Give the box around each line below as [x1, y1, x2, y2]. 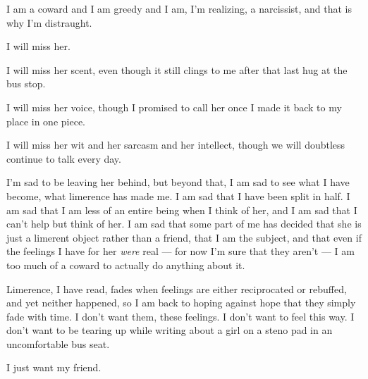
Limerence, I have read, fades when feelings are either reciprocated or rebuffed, [6, 281, 347, 296]
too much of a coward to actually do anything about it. [6, 257, 245, 272]
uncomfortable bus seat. [6, 336, 110, 351]
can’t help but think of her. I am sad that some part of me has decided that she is [6, 216, 362, 231]
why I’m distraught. [6, 15, 92, 30]
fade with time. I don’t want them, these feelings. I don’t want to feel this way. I [6, 309, 355, 323]
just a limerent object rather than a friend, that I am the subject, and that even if [6, 230, 362, 244]
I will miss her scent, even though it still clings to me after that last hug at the [6, 62, 348, 77]
